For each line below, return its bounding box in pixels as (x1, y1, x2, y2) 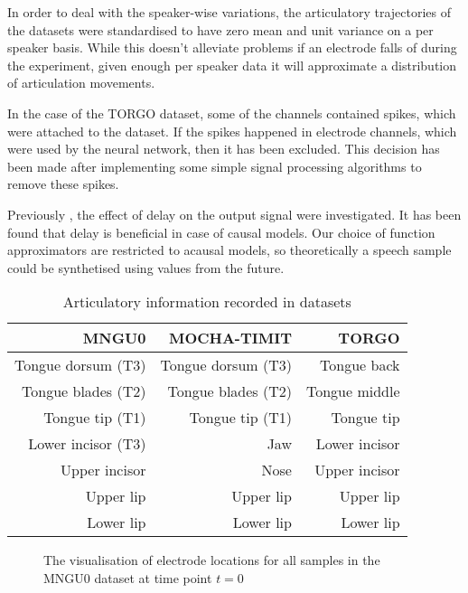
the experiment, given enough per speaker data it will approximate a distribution (7, 55, 456, 74)
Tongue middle (305, 381, 400, 402)
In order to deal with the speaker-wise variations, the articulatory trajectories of (7, 3, 452, 21)
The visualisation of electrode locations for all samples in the (43, 551, 380, 569)
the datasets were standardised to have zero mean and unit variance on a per (7, 20, 434, 39)
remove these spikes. (7, 174, 119, 193)
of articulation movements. (7, 73, 155, 92)
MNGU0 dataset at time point (43, 568, 212, 587)
